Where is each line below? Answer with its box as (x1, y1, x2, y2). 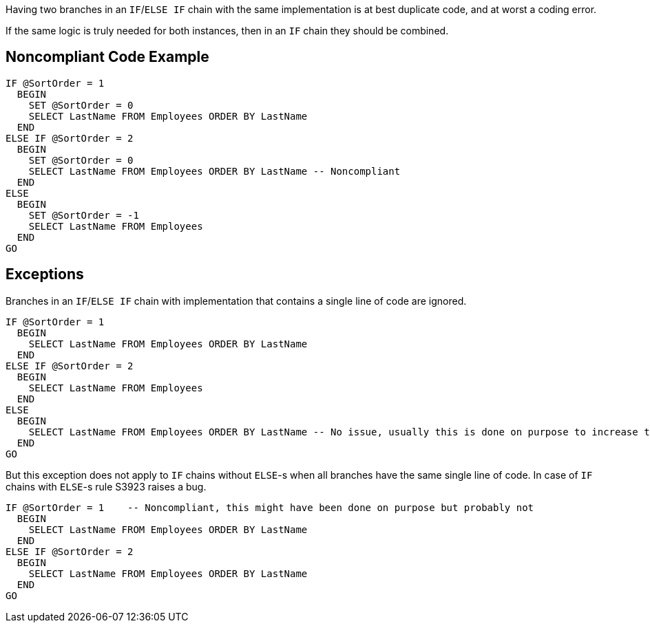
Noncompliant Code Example (6, 48, 209, 66)
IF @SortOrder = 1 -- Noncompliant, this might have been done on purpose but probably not (6, 501, 534, 513)
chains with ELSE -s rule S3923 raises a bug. (6, 480, 207, 492)
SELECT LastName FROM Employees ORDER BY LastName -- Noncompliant (28, 165, 401, 177)
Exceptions (6, 266, 84, 283)
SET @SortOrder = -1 (28, 209, 139, 221)
